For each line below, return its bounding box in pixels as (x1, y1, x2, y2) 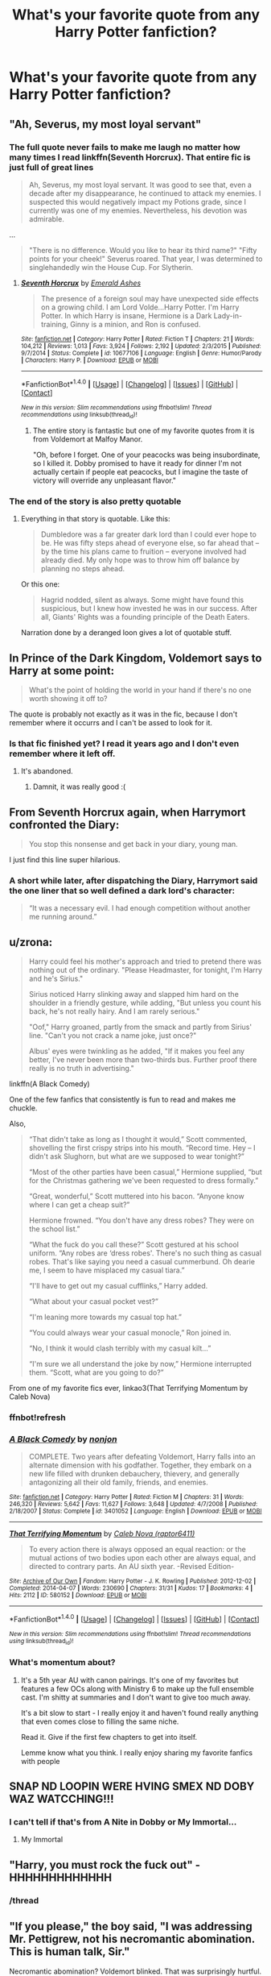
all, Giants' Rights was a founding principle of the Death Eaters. (40, 612, 250, 622)
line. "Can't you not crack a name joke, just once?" (28, 1031, 197, 1040)
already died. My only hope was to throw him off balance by (40, 555, 240, 565)
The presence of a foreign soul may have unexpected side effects (40, 293, 260, 303)
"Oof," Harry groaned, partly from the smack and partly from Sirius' (28, 1022, 253, 1032)
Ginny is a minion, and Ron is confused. (70, 319, 201, 329)
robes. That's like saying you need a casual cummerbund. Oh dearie (28, 1257, 256, 1267)
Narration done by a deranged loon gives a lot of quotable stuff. (20, 628, 232, 637)
